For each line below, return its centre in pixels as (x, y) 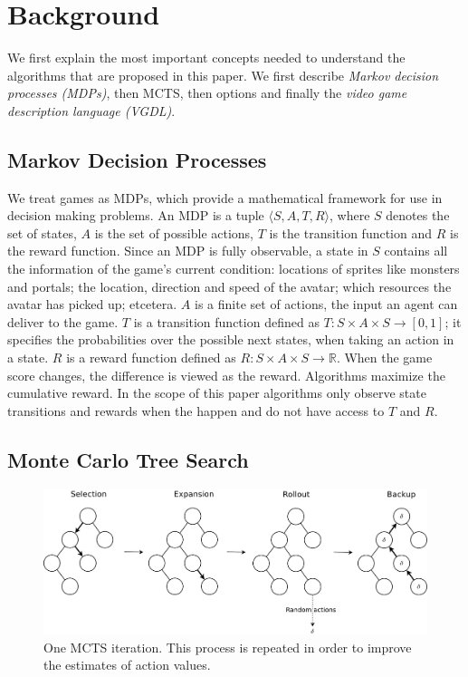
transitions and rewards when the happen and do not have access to (196, 410)
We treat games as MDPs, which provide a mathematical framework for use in (225, 197)
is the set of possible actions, (174, 232)
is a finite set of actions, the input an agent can (326, 304)
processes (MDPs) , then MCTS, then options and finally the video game (207, 93)
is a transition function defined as (226, 321)
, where (349, 215)
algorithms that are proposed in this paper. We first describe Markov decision (223, 75)
